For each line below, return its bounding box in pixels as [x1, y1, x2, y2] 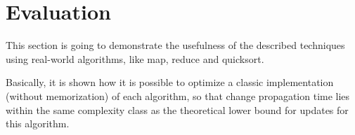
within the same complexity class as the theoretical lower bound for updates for [6, 102, 349, 117]
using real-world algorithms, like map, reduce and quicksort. [6, 51, 264, 66]
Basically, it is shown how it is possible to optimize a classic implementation [6, 75, 334, 90]
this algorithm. [6, 116, 70, 131]
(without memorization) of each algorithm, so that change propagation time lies [6, 88, 350, 103]
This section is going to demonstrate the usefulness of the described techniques [6, 38, 345, 52]
